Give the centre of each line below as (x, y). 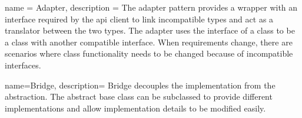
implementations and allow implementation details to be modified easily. (135, 108)
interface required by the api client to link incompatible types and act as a (139, 19)
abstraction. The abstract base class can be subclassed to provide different (139, 96)
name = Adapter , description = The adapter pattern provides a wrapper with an (151, 7)
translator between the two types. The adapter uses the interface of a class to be (150, 30)
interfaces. (23, 65)
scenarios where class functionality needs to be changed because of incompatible (149, 53)
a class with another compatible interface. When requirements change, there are (149, 42)
